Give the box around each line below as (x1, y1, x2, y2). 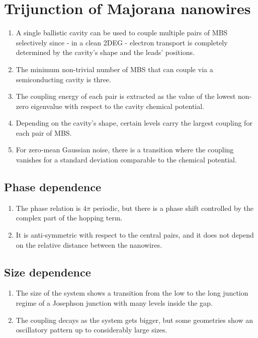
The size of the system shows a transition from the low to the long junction (16, 288, 248, 298)
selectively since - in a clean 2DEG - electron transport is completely (16, 37, 228, 47)
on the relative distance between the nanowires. (16, 239, 162, 250)
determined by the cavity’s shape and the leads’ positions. (16, 47, 195, 58)
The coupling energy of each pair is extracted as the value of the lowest (16, 91, 236, 101)
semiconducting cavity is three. (16, 74, 111, 84)
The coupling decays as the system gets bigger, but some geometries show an (16, 314, 253, 325)
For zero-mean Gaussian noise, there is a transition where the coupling (16, 144, 234, 155)
